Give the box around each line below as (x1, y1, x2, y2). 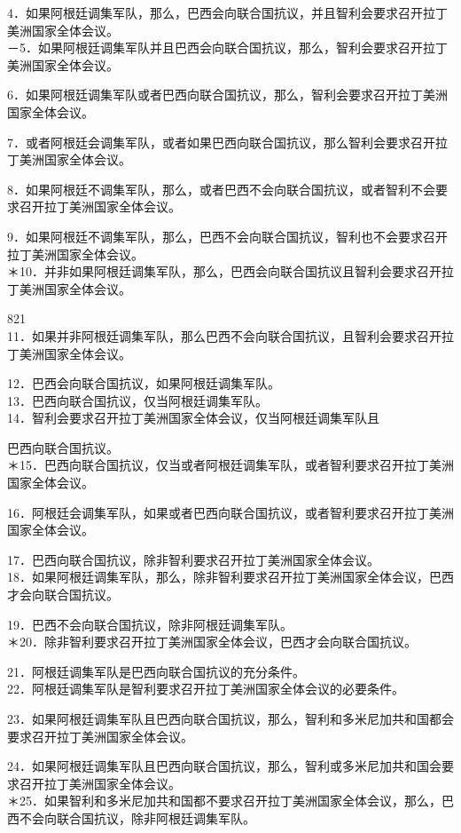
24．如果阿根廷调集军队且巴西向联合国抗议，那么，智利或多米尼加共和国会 (7, 757, 441, 775)
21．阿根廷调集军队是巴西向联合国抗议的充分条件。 (7, 662, 305, 680)
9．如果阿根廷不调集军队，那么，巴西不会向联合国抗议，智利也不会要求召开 (7, 226, 448, 245)
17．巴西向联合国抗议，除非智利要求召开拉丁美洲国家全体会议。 (7, 550, 379, 568)
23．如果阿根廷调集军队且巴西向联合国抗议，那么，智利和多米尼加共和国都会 (7, 710, 454, 727)
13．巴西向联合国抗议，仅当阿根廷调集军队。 (7, 391, 268, 409)
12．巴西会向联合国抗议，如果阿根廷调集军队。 (7, 374, 280, 393)
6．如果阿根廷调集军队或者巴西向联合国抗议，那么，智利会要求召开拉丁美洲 (7, 85, 448, 104)
